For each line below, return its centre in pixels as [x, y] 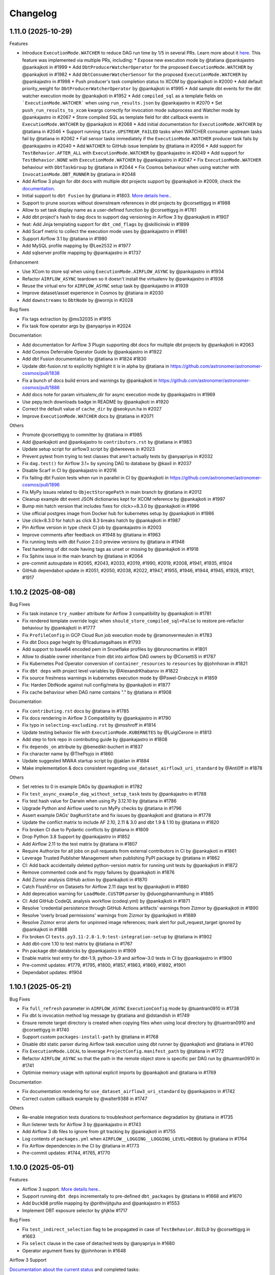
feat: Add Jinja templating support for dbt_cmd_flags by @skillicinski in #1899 [106, 224]
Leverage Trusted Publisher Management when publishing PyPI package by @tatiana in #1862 [121, 858]
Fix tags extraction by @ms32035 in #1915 [67, 319]
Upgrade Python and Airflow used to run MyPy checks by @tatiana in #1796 [102, 808]
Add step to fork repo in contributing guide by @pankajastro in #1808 [95, 739]
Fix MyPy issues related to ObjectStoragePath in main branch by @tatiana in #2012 [112, 492]
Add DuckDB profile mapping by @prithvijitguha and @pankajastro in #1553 [101, 1203]
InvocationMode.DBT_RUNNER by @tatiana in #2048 [79, 174]
